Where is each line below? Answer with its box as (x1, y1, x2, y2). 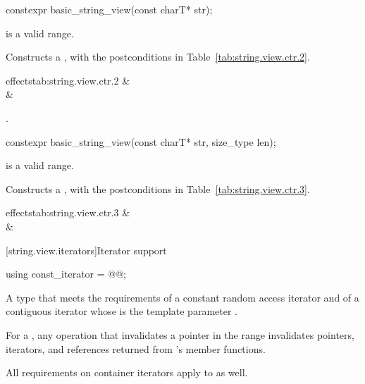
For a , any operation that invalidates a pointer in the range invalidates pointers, (6, 327, 354, 342)
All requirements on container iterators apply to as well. (6, 365, 248, 380)
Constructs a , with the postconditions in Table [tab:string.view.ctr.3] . (6, 181, 310, 196)
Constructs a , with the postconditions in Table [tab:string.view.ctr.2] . (6, 49, 310, 64)
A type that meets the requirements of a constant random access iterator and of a (6, 290, 359, 304)
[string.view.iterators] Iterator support (6, 242, 167, 257)
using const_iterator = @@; (6, 266, 126, 281)
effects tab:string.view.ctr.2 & (6, 73, 130, 87)
